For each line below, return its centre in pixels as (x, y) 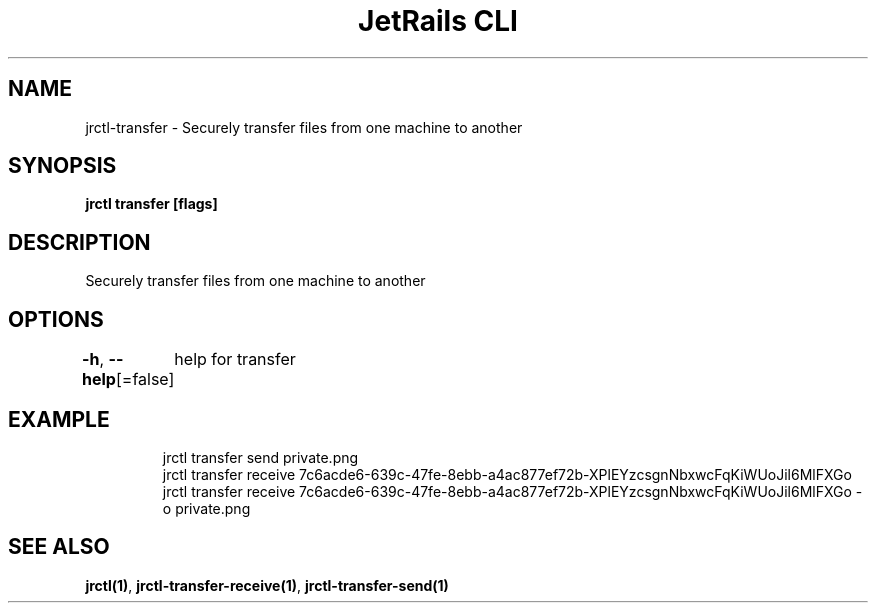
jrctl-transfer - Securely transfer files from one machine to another (304, 127)
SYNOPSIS (62, 166)
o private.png (206, 508)
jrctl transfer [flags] (151, 204)
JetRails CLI (438, 21)
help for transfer (235, 359)
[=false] (145, 379)
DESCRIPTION (79, 242)
